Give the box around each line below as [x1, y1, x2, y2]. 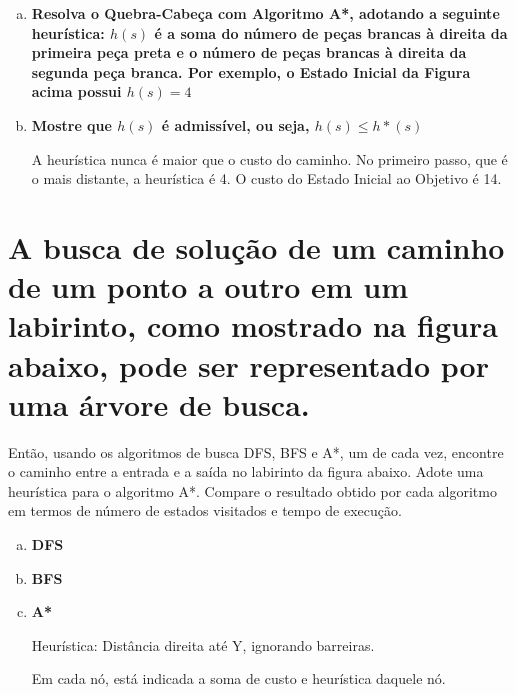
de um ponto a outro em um [8, 266, 409, 307]
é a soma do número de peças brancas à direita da [154, 22, 508, 43]
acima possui [31, 81, 122, 102]
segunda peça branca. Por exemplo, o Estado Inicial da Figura [31, 61, 471, 82]
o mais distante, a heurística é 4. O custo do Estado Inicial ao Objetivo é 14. [31, 168, 502, 189]
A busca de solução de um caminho [8, 226, 505, 267]
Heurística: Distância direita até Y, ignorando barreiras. [31, 634, 375, 655]
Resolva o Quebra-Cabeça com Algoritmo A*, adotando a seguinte [31, 3, 500, 23]
